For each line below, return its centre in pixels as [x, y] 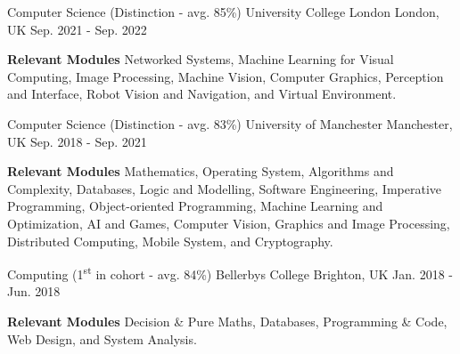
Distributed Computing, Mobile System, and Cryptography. [170, 241]
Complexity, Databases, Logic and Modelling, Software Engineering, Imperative [225, 188]
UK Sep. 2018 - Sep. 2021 [77, 141]
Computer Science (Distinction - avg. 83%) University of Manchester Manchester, [230, 123]
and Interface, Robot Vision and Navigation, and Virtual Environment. [202, 94]
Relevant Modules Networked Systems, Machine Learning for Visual [201, 59]
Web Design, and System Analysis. [102, 338]
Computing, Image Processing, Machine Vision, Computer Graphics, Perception [226, 76]
